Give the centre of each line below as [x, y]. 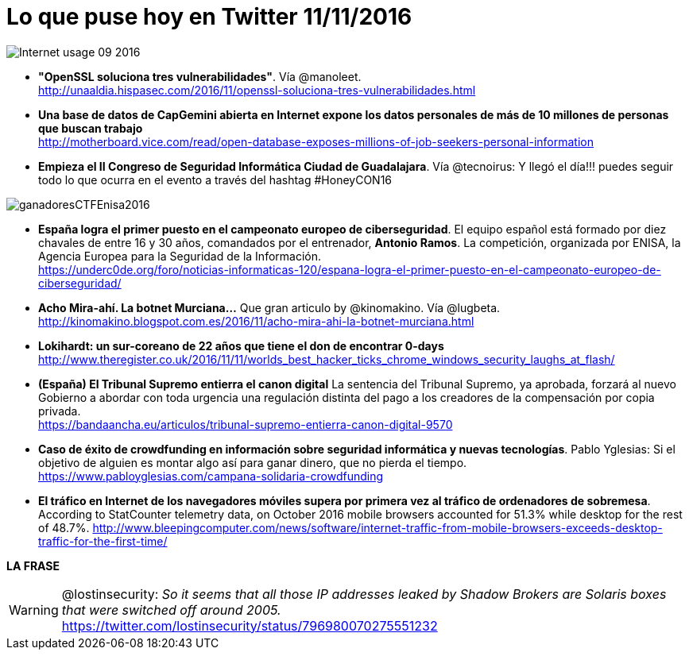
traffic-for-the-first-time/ [103, 541]
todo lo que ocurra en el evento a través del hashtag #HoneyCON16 [215, 179]
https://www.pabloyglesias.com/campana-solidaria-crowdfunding [211, 476]
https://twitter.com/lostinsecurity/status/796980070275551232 [250, 625]
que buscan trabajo [91, 128]
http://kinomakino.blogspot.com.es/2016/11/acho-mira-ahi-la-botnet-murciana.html [256, 321]
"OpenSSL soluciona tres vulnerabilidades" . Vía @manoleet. [200, 76]
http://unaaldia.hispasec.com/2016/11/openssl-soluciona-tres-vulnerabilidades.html [257, 90]
